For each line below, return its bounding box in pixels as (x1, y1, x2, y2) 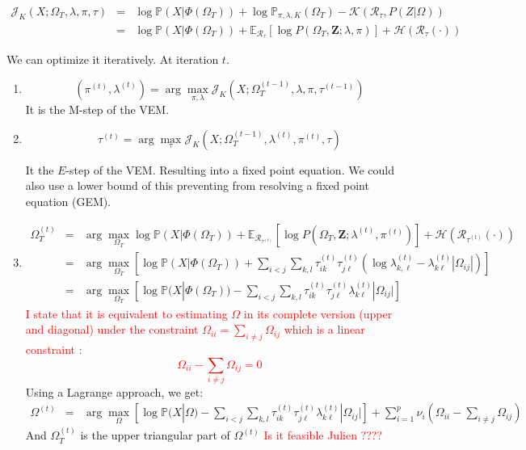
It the (25, 161, 54, 178)
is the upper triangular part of (80, 427, 230, 444)
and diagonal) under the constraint (25, 321, 199, 338)
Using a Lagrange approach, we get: (25, 383, 204, 400)
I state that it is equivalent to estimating (25, 305, 228, 322)
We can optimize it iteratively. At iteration (6, 51, 219, 68)
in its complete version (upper (243, 305, 393, 322)
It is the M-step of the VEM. (25, 101, 170, 118)
